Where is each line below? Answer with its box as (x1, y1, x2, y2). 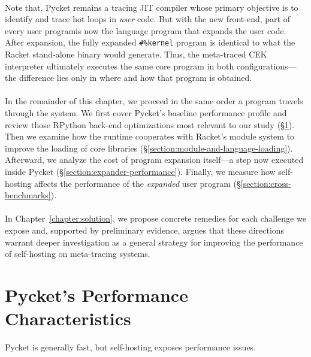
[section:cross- (240, 177, 291, 189)
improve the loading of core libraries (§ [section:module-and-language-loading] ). (5, 141, 293, 154)
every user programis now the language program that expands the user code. (5, 24, 286, 37)
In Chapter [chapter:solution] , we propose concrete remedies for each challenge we (5, 212, 306, 225)
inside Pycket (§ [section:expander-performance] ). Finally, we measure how (5, 165, 276, 177)
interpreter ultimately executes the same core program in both (5, 59, 234, 72)
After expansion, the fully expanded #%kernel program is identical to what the (5, 36, 295, 49)
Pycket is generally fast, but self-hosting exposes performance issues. (5, 341, 256, 353)
